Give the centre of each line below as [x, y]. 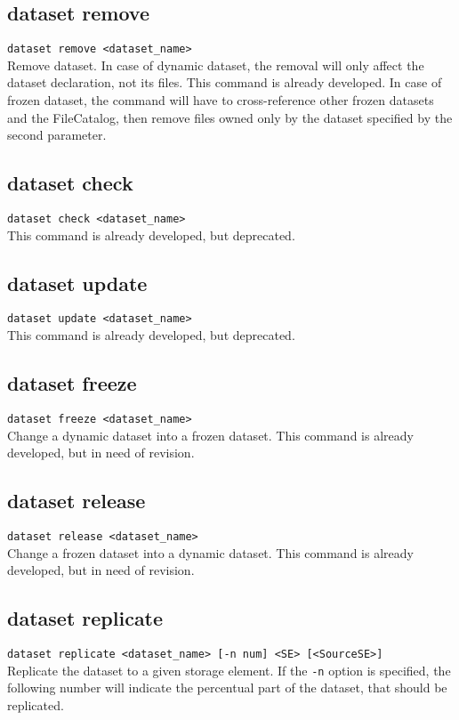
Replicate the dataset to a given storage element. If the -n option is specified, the [229, 670]
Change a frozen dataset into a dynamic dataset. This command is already [210, 552]
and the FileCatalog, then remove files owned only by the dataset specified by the [230, 117]
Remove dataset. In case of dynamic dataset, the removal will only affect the [216, 65]
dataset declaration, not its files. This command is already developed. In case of [225, 82]
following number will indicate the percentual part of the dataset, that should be [227, 688]
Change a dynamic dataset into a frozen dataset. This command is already [210, 435]
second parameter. [57, 135]
